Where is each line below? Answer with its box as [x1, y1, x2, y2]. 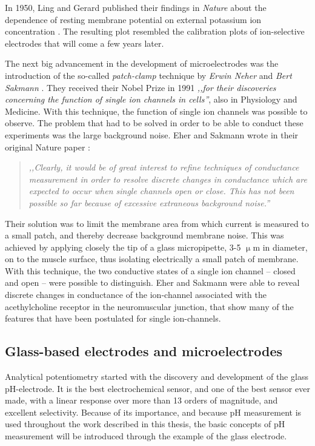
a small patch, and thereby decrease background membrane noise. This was [5, 229, 284, 242]
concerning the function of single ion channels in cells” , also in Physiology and [5, 93, 297, 106]
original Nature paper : [5, 140, 90, 153]
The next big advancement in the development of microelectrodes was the [5, 57, 279, 70]
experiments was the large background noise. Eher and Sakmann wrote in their [5, 128, 299, 141]
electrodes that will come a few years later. [5, 36, 164, 49]
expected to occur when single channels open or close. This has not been [28, 184, 294, 197]
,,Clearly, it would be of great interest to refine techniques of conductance [28, 161, 299, 174]
